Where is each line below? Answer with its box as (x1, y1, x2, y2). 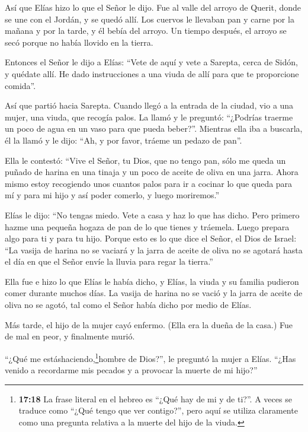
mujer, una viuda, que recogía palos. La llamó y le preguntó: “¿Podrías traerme (5, 110, 293, 123)
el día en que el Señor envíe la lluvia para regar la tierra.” (5, 255, 213, 268)
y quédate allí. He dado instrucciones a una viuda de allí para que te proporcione (5, 67, 299, 80)
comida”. (5, 79, 36, 91)
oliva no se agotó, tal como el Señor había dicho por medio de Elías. (5, 298, 252, 311)
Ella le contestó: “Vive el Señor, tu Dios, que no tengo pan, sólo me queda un (5, 154, 286, 166)
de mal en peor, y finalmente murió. (5, 330, 135, 342)
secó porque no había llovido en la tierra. (5, 36, 153, 48)
